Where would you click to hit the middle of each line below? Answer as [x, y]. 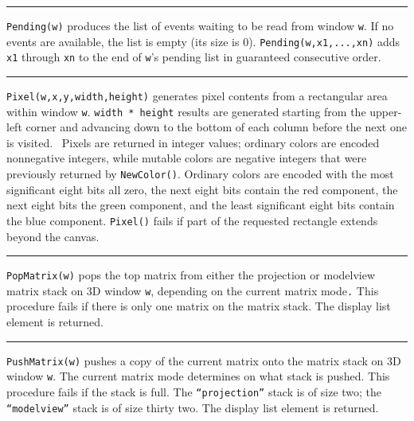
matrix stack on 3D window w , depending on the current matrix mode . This [193, 290]
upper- [386, 111]
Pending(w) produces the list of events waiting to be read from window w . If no [200, 25]
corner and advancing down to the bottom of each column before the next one [216, 127]
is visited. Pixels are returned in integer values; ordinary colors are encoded [193, 142]
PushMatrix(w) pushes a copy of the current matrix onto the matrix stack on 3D [204, 360]
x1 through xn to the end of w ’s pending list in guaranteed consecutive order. [194, 57]
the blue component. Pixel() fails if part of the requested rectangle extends [192, 220]
